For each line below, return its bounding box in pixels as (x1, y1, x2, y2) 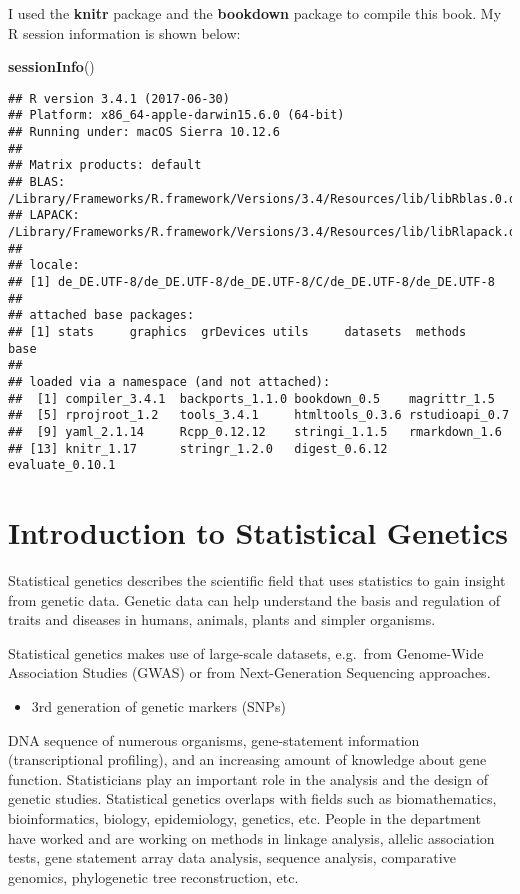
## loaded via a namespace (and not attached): (8, 374, 331, 389)
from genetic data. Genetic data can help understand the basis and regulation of (8, 589, 501, 610)
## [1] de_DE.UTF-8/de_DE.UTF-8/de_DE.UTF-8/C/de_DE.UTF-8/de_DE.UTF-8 (8, 275, 495, 289)
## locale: (8, 258, 80, 273)
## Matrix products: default (8, 158, 202, 173)
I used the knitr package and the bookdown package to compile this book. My (8, 3, 502, 23)
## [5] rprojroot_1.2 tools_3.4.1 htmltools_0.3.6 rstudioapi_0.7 (8, 408, 510, 423)
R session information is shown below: (8, 22, 241, 43)
